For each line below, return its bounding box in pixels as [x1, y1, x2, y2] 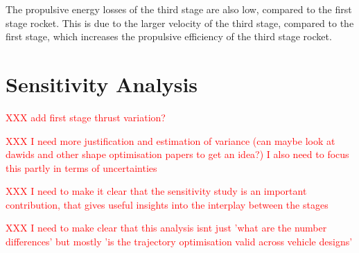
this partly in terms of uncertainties [6, 160, 157, 175]
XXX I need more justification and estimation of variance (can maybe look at [6, 133, 335, 148]
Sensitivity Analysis [6, 69, 198, 98]
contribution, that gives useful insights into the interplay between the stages [6, 197, 329, 211]
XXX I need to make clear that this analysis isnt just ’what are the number [6, 220, 327, 235]
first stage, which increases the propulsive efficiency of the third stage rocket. [6, 29, 332, 44]
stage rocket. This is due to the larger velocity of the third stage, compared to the [6, 15, 354, 30]
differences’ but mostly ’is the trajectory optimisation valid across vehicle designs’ [6, 234, 353, 249]
